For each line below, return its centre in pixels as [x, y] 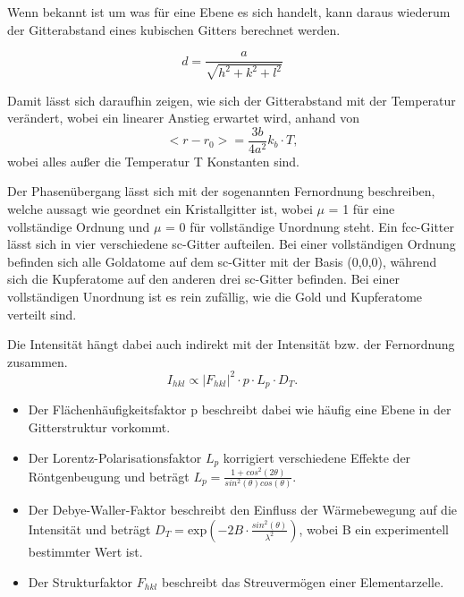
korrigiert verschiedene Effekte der [317, 457]
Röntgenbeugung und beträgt [109, 476]
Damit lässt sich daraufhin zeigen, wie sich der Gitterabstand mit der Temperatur [232, 100]
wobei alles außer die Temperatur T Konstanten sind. [154, 161]
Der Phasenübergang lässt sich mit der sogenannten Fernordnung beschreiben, [221, 191]
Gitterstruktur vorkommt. [99, 426]
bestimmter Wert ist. [85, 551]
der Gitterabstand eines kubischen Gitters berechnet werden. [174, 29]
